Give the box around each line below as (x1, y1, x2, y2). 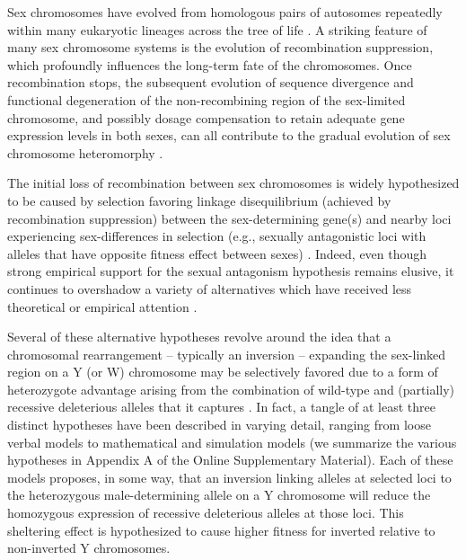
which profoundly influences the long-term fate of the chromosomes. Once (7, 55, 412, 74)
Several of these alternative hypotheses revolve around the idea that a (7, 327, 391, 346)
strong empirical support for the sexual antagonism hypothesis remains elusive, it (7, 262, 454, 280)
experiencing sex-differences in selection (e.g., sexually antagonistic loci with (7, 227, 426, 245)
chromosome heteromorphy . (7, 143, 163, 162)
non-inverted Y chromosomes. (7, 538, 171, 557)
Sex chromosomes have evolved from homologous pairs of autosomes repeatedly (7, 3, 443, 21)
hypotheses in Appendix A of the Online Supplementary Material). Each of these (7, 450, 453, 469)
